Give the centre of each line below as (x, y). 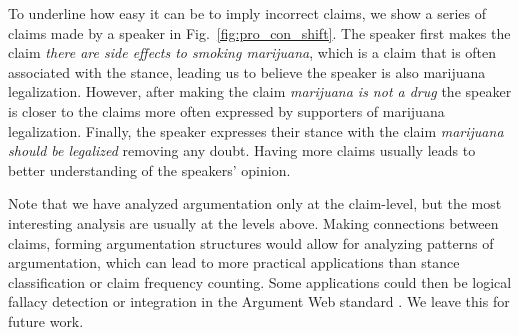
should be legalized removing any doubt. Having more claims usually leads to (242, 150)
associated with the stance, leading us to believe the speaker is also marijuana (247, 71)
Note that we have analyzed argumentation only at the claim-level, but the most (255, 203)
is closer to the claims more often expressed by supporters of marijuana (226, 110)
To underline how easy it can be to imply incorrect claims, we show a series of (247, 13)
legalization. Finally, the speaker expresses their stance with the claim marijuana (256, 130)
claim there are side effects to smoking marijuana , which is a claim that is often (252, 52)
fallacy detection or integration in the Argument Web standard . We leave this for (259, 301)
